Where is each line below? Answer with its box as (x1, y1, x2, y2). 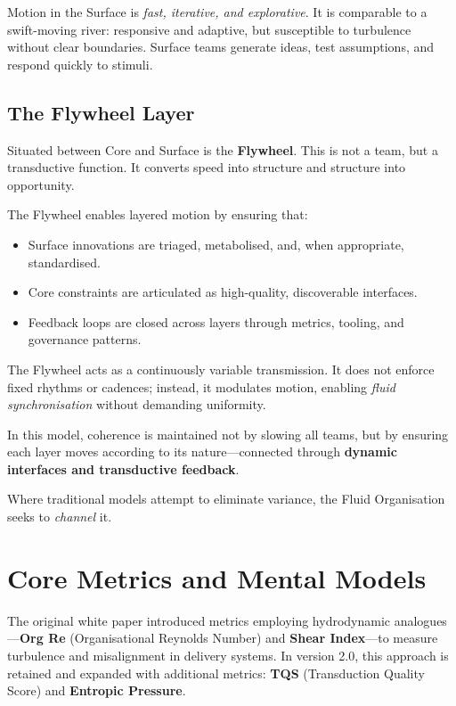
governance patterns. (28, 330, 142, 349)
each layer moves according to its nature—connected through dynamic (7, 442, 397, 461)
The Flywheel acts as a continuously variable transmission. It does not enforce (7, 359, 435, 378)
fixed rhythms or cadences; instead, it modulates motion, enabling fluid (7, 377, 395, 396)
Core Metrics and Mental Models (7, 559, 427, 595)
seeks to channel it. (7, 507, 112, 526)
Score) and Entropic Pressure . (7, 681, 186, 700)
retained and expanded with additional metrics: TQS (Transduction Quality (7, 663, 425, 682)
